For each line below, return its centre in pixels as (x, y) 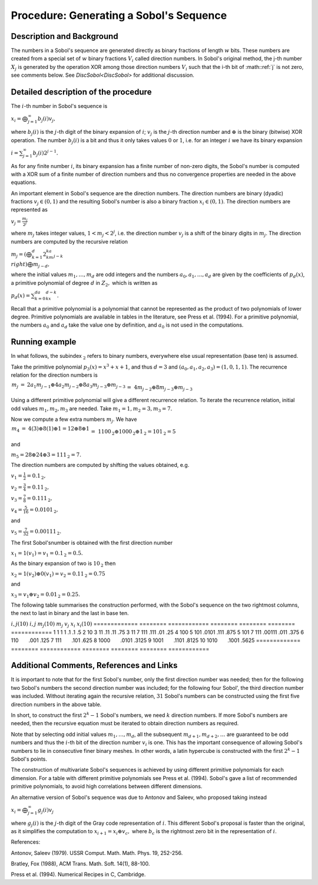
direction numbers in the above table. (56, 704)
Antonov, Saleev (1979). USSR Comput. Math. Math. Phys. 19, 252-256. (97, 853)
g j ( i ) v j (46, 811)
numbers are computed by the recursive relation (69, 241)
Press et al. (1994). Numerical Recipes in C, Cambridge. (78, 874)
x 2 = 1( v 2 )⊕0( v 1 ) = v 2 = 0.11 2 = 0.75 (58, 574)
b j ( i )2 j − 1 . (45, 153)
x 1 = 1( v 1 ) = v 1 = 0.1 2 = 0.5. (47, 554)
